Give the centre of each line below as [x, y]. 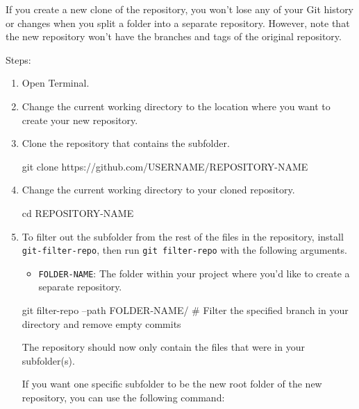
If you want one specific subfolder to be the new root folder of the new [172, 384]
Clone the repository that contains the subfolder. [126, 143]
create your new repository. [80, 120]
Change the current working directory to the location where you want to [176, 106]
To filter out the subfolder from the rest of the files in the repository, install [183, 236]
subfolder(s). [48, 360]
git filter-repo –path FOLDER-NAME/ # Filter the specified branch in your [185, 310]
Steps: [18, 59]
